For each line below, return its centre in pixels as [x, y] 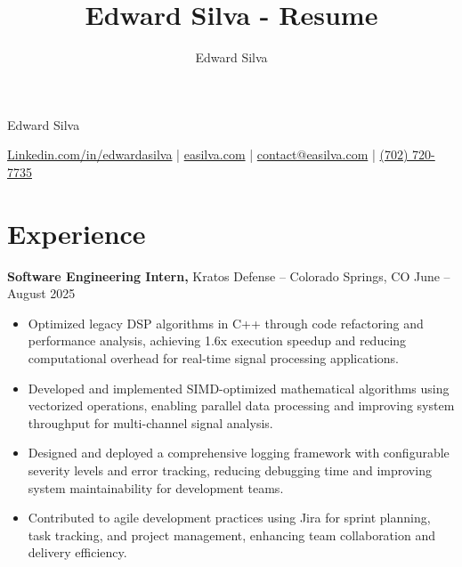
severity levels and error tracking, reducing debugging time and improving [230, 470]
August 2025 [41, 293]
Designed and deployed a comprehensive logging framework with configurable [239, 453]
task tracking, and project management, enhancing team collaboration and [231, 535]
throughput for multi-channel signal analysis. [150, 422]
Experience [77, 233]
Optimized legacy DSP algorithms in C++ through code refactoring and [226, 323]
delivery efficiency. [77, 552]
